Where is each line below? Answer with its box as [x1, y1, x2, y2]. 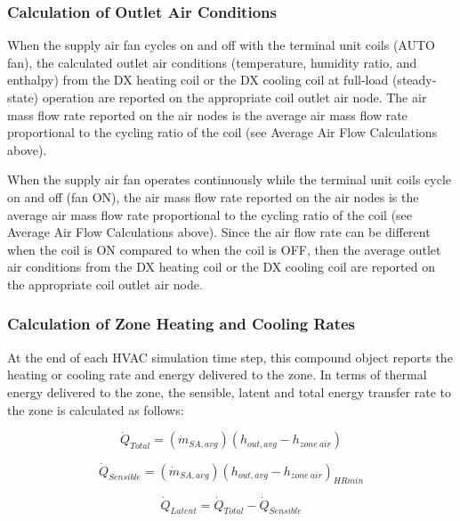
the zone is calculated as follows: [7, 400, 184, 419]
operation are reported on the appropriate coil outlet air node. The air [42, 88, 427, 106]
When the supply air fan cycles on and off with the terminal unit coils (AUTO [7, 36, 435, 54]
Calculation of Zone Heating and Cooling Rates [7, 313, 356, 335]
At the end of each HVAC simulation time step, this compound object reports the [7, 347, 453, 366]
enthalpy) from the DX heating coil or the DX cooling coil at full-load [7, 70, 389, 89]
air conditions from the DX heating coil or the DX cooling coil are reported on [7, 257, 435, 276]
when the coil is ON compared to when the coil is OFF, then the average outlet [7, 240, 441, 258]
